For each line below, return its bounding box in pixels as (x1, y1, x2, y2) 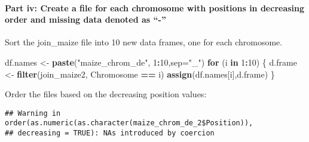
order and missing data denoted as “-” (5, 13, 166, 26)
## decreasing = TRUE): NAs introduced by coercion (5, 129, 215, 138)
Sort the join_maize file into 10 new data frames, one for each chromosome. (5, 36, 283, 48)
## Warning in (5, 109, 61, 118)
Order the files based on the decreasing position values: (5, 88, 207, 100)
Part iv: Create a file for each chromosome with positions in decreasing (5, 1, 305, 14)
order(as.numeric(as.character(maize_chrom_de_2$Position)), (5, 119, 253, 128)
